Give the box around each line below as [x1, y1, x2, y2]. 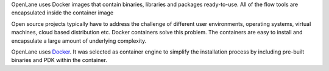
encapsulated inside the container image [11, 9, 114, 16]
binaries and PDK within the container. [11, 57, 108, 64]
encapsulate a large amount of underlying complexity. [11, 37, 147, 45]
